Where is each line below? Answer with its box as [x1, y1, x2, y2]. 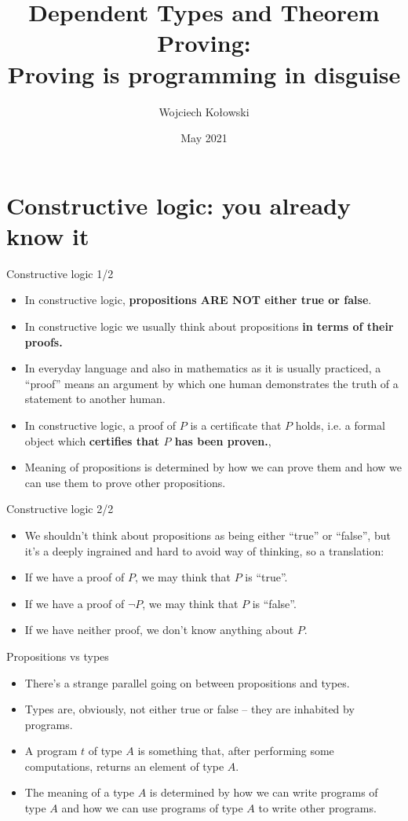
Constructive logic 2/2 [6, 500, 114, 517]
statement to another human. [24, 390, 166, 407]
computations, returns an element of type [24, 757, 224, 774]
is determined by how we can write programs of [149, 784, 378, 801]
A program [24, 742, 78, 759]
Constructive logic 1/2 [6, 265, 114, 281]
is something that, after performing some [137, 742, 334, 759]
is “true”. [245, 569, 288, 585]
